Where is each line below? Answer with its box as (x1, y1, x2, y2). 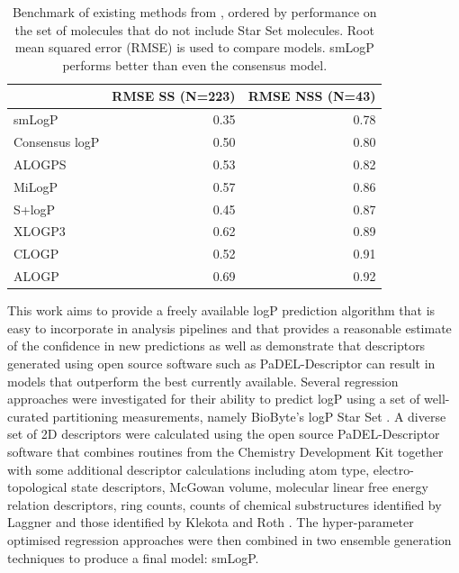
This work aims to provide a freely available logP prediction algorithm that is (7, 301, 436, 320)
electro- (373, 459, 414, 478)
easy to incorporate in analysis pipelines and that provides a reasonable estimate (7, 318, 452, 337)
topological (7, 477, 67, 496)
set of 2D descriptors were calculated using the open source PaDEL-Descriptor (7, 424, 440, 443)
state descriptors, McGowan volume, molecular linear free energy (71, 477, 428, 496)
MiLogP (13, 177, 58, 196)
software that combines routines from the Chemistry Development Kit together (7, 441, 444, 460)
